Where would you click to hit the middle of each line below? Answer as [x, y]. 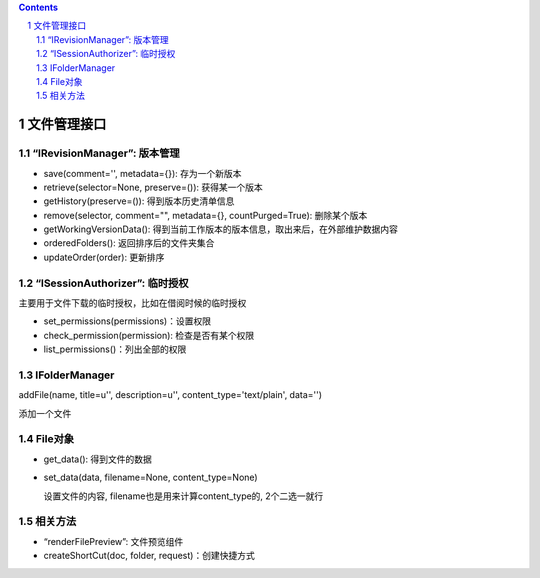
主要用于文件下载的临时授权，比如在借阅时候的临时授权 [132, 302]
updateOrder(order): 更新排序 [104, 257]
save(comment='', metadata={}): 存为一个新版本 [142, 173]
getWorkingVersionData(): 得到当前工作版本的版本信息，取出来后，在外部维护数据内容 [221, 229]
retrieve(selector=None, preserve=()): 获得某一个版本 [153, 187]
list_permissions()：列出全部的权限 [115, 349]
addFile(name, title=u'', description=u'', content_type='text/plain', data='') [170, 395]
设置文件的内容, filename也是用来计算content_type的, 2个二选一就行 [183, 496]
